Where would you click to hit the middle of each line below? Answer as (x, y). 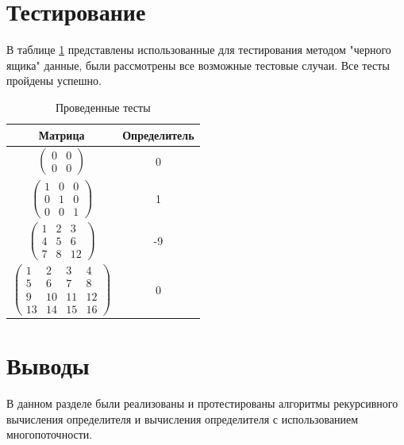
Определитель (158, 134)
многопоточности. (50, 434)
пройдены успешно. (54, 81)
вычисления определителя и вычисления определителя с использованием (183, 418)
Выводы (48, 365)
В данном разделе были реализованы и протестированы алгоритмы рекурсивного (202, 403)
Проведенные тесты (103, 107)
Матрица (62, 134)
